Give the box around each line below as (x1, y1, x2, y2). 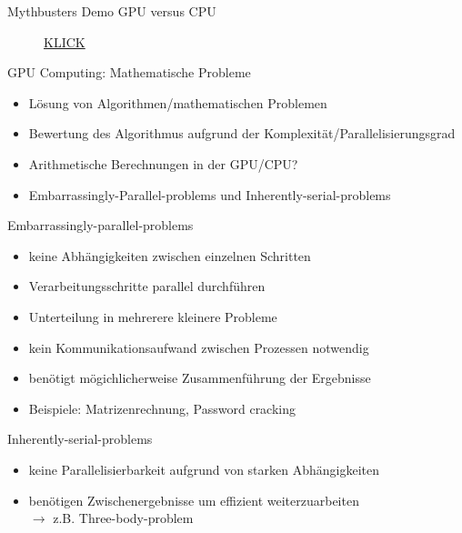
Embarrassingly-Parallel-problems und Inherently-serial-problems (28, 185, 391, 204)
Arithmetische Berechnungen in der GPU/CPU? (28, 154, 298, 173)
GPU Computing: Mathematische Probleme (7, 63, 251, 82)
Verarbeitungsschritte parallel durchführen (28, 277, 266, 296)
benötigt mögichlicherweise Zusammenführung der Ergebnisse (28, 368, 371, 387)
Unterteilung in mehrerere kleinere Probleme (28, 307, 277, 326)
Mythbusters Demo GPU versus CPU (7, 2, 216, 20)
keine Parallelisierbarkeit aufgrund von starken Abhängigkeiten (28, 459, 380, 478)
